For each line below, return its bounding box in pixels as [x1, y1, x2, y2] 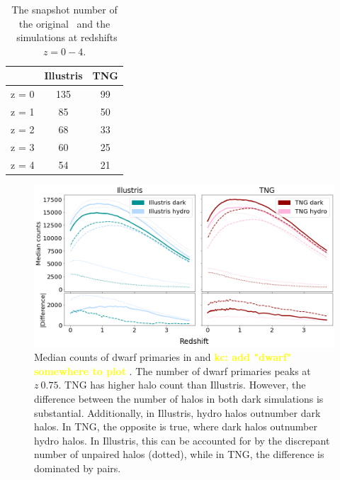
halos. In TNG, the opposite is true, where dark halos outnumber [34, 419, 317, 434]
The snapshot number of [11, 2, 118, 16]
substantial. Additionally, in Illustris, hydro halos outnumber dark [34, 405, 321, 420]
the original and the [18, 16, 110, 30]
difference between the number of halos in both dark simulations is [34, 391, 324, 406]
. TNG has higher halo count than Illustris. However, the [58, 377, 306, 392]
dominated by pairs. [34, 460, 121, 475]
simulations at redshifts [16, 30, 118, 45]
